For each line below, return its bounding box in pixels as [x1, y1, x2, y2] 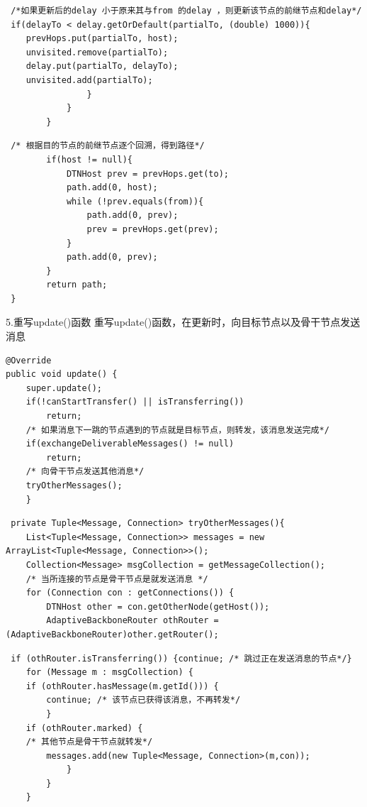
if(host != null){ [46, 154, 132, 165]
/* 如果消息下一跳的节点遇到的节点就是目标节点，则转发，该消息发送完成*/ [26, 424, 329, 435]
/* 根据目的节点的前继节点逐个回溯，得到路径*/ [11, 141, 205, 151]
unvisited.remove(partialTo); [26, 47, 169, 57]
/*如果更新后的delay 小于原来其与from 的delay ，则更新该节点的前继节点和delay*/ [11, 6, 362, 16]
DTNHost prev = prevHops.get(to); [66, 168, 229, 179]
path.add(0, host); [66, 182, 158, 193]
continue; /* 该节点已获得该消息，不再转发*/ [46, 695, 241, 706]
